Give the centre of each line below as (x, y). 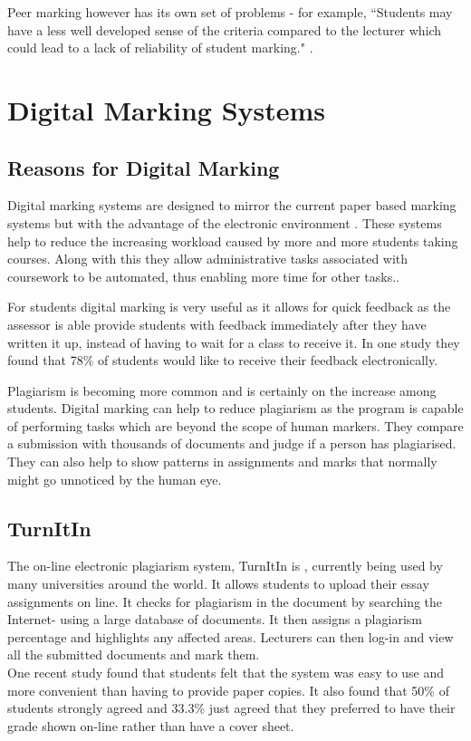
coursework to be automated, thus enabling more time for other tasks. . (203, 276)
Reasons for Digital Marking (144, 167)
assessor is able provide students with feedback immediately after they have (217, 324)
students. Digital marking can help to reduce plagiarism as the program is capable (235, 408)
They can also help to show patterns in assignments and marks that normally (222, 462)
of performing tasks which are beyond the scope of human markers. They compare (235, 425)
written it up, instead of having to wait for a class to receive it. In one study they (234, 342)
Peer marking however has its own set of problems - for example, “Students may (230, 12)
